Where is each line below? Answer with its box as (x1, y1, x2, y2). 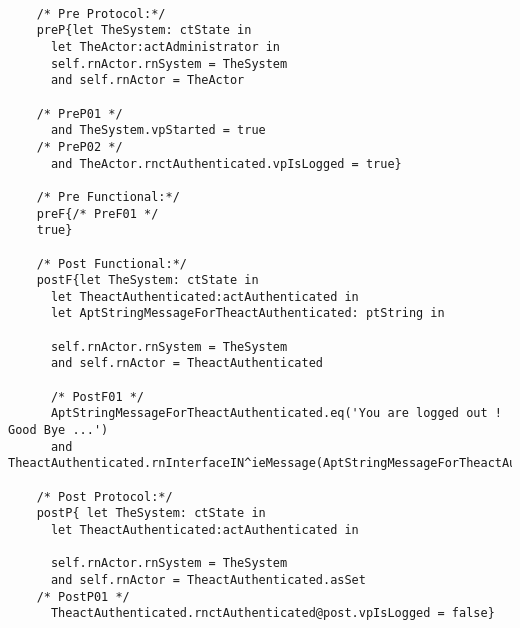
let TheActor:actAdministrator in (50, 39, 281, 54)
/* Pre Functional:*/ (36, 189, 180, 204)
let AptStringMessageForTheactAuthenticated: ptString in (50, 306, 445, 321)
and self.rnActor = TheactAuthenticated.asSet (50, 572, 366, 587)
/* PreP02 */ (36, 139, 123, 154)
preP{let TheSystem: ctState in (36, 23, 252, 38)
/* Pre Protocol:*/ (36, 6, 166, 21)
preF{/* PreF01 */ (36, 206, 159, 221)
